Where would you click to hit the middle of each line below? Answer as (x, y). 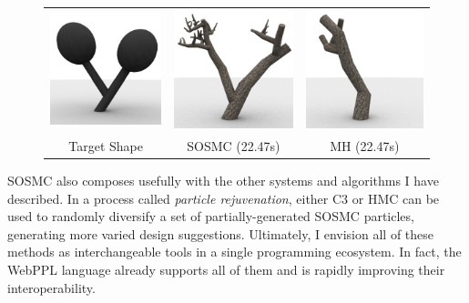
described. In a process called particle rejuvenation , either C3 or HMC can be (224, 198)
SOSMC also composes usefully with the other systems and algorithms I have (223, 181)
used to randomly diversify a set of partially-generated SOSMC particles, (211, 216)
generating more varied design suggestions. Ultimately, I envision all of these (221, 233)
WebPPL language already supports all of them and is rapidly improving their (226, 270)
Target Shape (106, 145)
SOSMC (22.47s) (234, 145)
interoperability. (51, 287)
